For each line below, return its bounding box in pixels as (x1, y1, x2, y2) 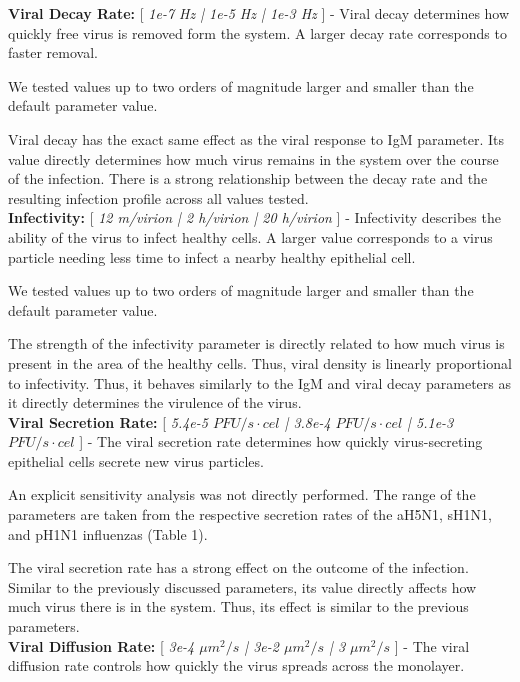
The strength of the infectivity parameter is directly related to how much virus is (8, 333, 505, 354)
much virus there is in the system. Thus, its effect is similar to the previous (8, 596, 469, 617)
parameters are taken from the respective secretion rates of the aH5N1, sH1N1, (8, 504, 492, 525)
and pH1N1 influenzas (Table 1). (8, 523, 208, 544)
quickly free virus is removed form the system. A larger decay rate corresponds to (8, 22, 507, 43)
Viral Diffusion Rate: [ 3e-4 (8, 635, 195, 656)
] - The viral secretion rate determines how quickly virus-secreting (79, 431, 483, 452)
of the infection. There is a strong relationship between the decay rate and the (8, 168, 488, 189)
